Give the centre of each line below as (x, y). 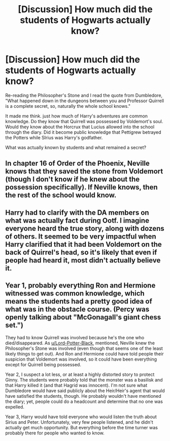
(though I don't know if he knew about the (73, 179)
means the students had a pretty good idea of (79, 301)
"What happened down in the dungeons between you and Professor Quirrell (84, 101)
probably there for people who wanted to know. (55, 433)
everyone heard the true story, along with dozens (85, 228)
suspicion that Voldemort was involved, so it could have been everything (81, 359)
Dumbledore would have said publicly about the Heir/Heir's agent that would (85, 391)
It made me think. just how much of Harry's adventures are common (77, 116)
